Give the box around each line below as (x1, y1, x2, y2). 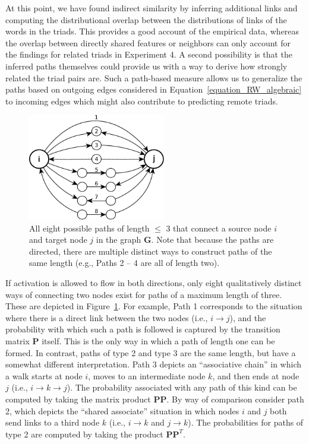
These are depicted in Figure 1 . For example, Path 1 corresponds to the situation (5, 300, 302, 312)
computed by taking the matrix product (5, 392, 151, 405)
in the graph (96, 233, 141, 246)
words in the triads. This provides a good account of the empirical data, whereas (5, 25, 299, 37)
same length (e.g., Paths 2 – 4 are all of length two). (29, 256, 220, 269)
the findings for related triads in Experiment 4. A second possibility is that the (5, 48, 293, 61)
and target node (29, 233, 87, 246)
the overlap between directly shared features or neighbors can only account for (5, 36, 291, 49)
